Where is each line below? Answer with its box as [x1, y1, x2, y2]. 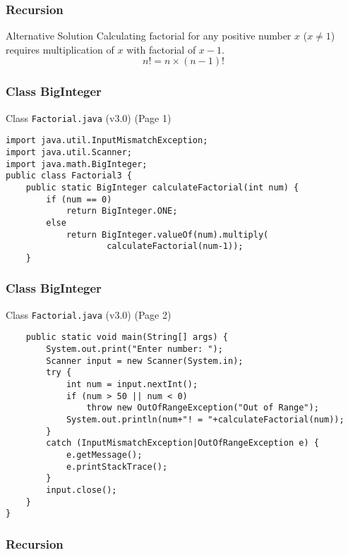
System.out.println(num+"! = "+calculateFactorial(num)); [66, 414, 344, 425]
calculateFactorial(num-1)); [107, 241, 244, 252]
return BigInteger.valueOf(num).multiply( [66, 229, 269, 240]
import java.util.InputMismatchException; [6, 135, 208, 146]
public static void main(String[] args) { [25, 332, 228, 343]
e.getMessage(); [66, 449, 143, 460]
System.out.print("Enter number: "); [46, 344, 223, 355]
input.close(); [46, 484, 117, 495]
